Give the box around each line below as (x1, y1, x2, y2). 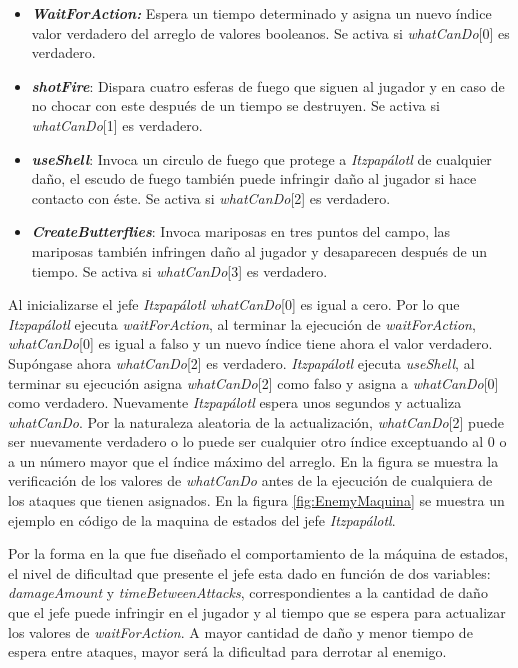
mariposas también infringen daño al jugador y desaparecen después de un (31, 240, 487, 261)
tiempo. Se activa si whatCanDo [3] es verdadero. (31, 260, 328, 281)
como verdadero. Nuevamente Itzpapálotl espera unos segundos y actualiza (8, 392, 462, 413)
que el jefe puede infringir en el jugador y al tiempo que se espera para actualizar (8, 602, 506, 623)
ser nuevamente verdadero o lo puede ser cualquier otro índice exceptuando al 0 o (8, 431, 507, 452)
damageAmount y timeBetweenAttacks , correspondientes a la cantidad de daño (8, 582, 488, 603)
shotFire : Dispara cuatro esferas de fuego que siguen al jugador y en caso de (31, 75, 505, 96)
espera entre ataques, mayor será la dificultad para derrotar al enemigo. (8, 641, 447, 662)
